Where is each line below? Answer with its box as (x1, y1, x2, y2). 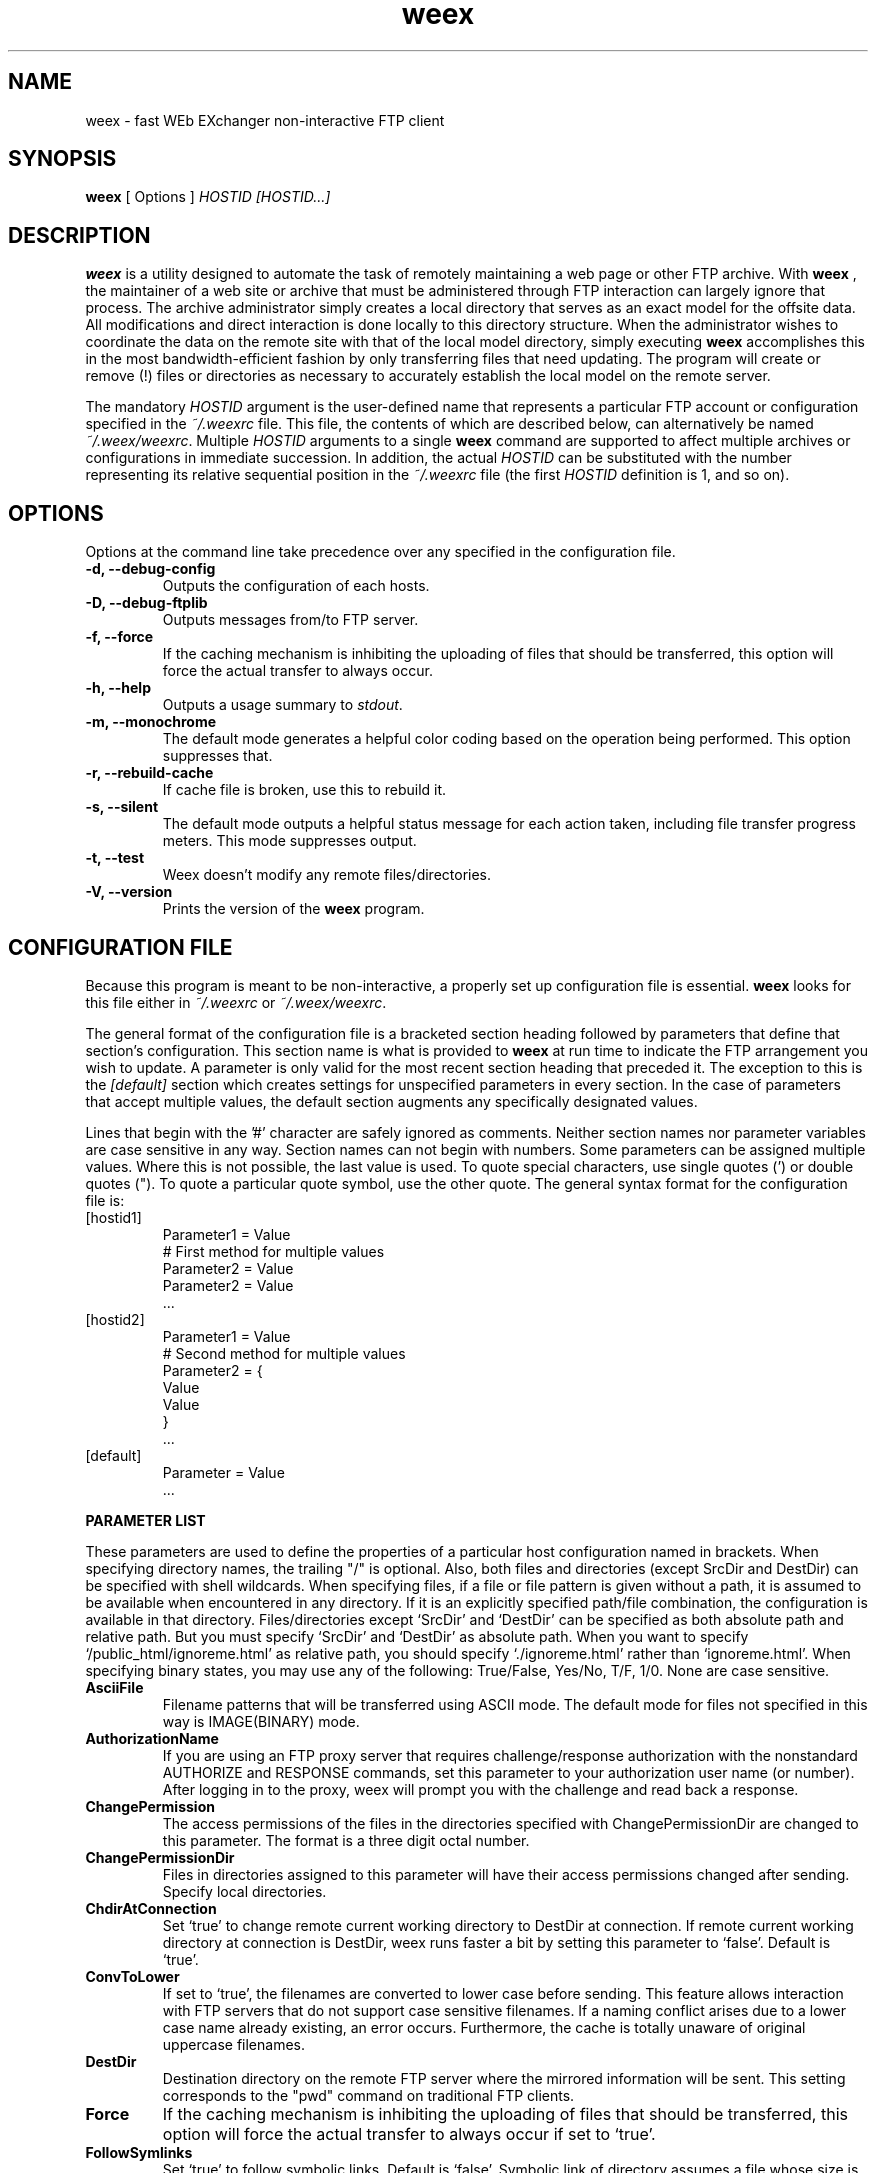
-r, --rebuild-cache (85, 764, 214, 782)
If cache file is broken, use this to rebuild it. (162, 781, 447, 799)
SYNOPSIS (8, 146, 117, 172)
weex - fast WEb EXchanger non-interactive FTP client (85, 111, 445, 129)
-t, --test (85, 849, 145, 867)
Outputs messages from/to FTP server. (162, 611, 419, 629)
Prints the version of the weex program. (162, 900, 425, 918)
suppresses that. (162, 747, 273, 765)
